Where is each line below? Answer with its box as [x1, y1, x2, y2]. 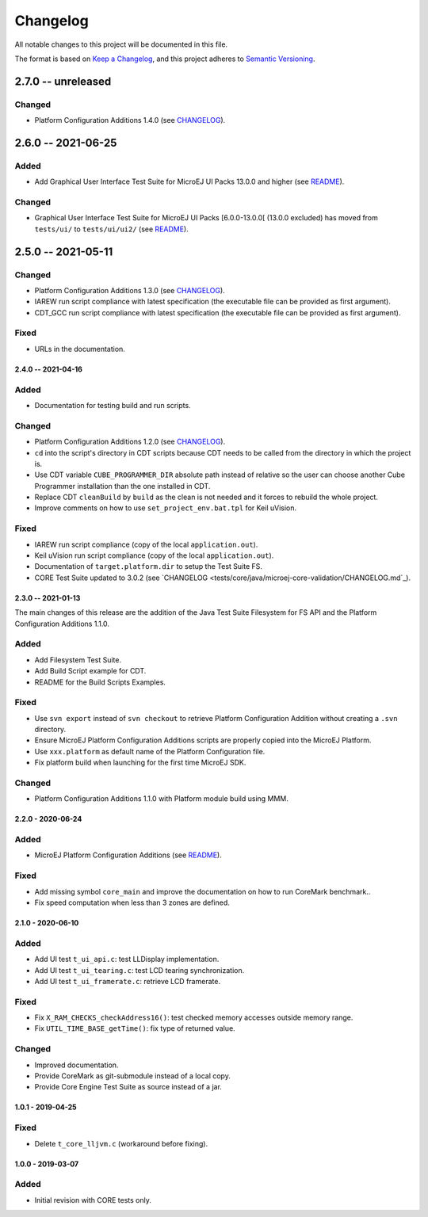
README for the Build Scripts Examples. [34, 677, 166, 687]
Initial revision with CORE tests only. [34, 1195, 152, 1204]
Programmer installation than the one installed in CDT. [34, 481, 211, 490]
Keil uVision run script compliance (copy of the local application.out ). [34, 551, 274, 560]
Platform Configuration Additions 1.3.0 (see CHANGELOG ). [34, 285, 225, 295]
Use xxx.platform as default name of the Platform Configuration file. [34, 746, 266, 756]
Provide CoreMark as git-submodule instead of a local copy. [34, 1071, 231, 1081]
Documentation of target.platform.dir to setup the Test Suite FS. [34, 562, 263, 571]
